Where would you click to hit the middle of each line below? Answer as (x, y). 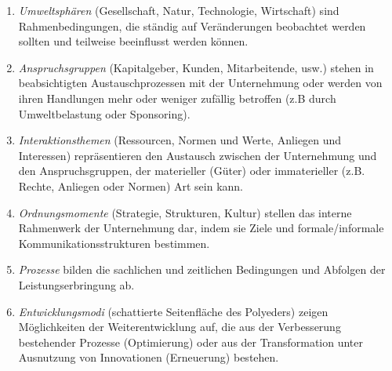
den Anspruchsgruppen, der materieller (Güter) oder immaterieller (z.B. (192, 171)
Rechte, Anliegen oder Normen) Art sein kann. (131, 185)
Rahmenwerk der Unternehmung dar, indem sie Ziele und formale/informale (201, 228)
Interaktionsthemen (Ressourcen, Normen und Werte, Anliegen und (180, 140)
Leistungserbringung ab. (76, 284)
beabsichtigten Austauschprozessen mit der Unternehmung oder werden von (200, 83)
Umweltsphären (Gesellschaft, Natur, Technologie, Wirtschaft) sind (179, 10)
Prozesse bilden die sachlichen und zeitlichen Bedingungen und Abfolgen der (202, 269)
